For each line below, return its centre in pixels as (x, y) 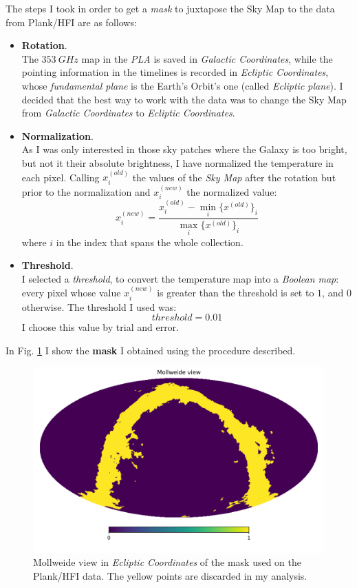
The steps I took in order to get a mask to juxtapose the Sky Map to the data (170, 8)
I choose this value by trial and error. (100, 327)
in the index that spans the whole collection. (150, 242)
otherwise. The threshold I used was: (99, 306)
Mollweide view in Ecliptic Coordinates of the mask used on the (167, 562)
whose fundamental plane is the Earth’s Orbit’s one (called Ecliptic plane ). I (182, 85)
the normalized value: (232, 191)
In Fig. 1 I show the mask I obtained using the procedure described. (151, 350)
